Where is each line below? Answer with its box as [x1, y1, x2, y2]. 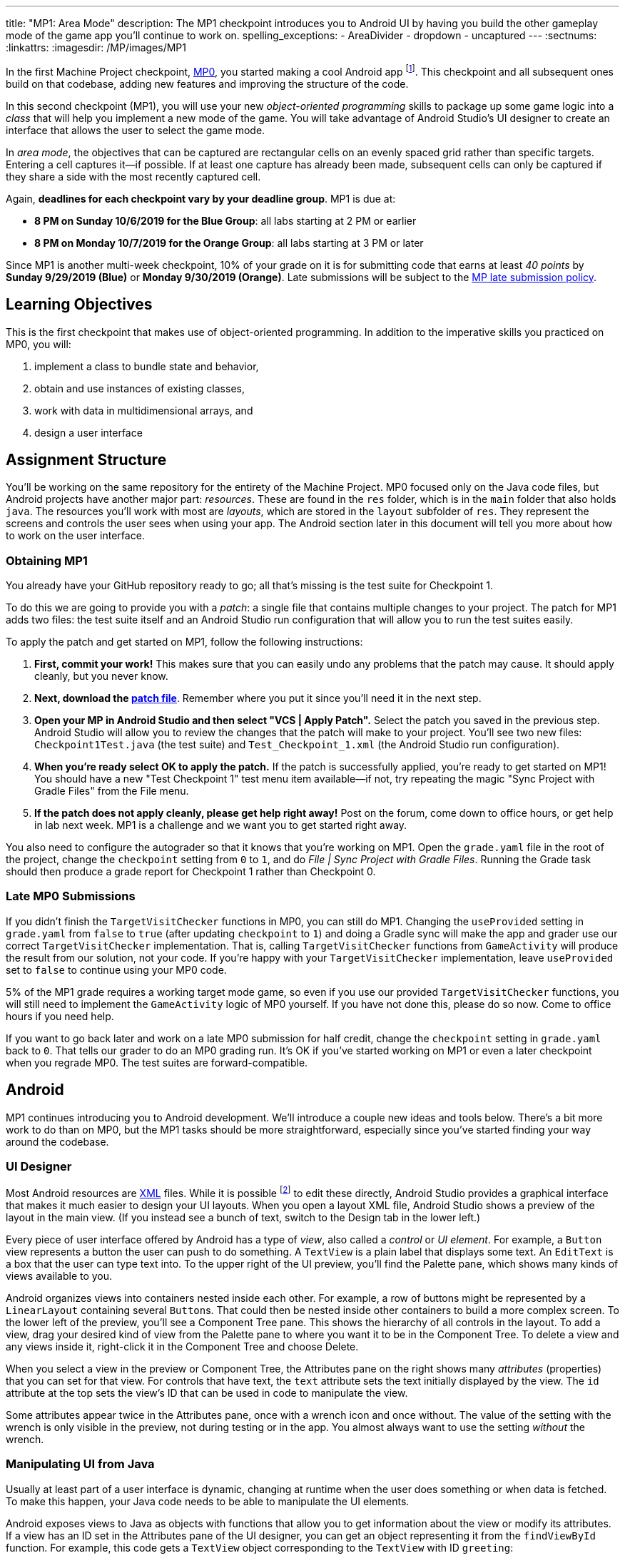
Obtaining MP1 [6, 553, 88, 568]
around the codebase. [6, 1135, 109, 1148]
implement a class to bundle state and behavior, [34, 360, 259, 372]
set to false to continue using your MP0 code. [6, 963, 227, 976]
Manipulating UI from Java [6, 1457, 155, 1472]
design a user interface [34, 426, 143, 439]
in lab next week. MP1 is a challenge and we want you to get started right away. [34, 819, 407, 832]
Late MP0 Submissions [6, 889, 136, 904]
